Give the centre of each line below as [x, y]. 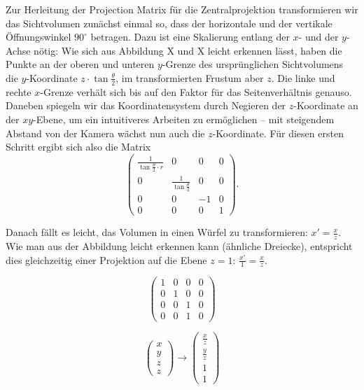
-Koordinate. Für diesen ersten [278, 133]
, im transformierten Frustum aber [190, 77]
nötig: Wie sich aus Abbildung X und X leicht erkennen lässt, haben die [188, 50]
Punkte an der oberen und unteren [80, 64]
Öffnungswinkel [38, 37]
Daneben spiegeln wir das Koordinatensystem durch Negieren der [146, 105]
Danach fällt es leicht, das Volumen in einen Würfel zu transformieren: [157, 232]
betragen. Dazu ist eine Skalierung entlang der [190, 37]
